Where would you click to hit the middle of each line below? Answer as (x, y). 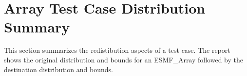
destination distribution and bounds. (58, 69)
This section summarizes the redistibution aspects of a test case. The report (117, 50)
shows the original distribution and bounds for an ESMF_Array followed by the (123, 59)
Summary (37, 27)
